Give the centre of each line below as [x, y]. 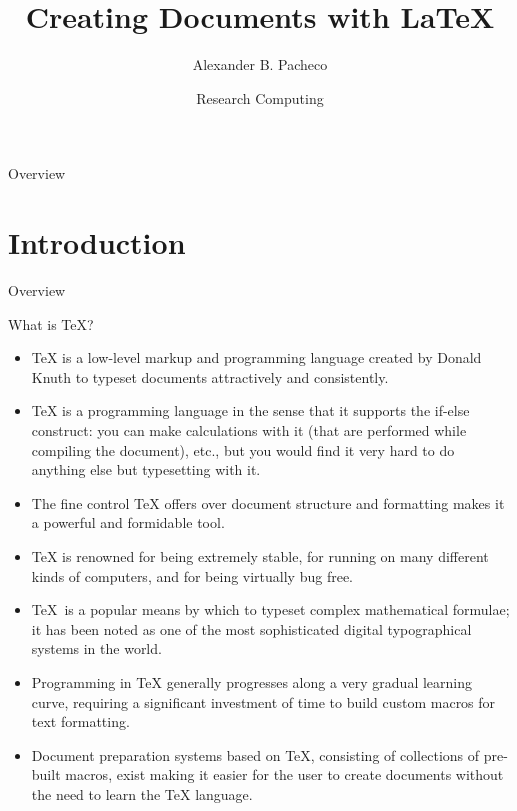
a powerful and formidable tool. [128, 522]
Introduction [97, 242]
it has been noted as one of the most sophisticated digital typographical [251, 628]
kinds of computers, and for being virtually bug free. [192, 575]
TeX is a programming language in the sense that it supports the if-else [250, 410]
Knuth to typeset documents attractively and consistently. [210, 376]
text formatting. [80, 721]
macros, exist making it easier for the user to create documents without [284, 774]
